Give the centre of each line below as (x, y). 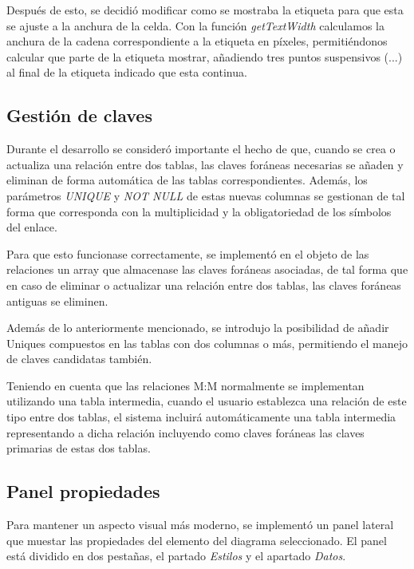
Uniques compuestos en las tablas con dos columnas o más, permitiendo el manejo (207, 343)
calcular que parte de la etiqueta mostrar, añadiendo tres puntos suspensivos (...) (205, 56)
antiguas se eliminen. (57, 300)
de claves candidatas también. (79, 359)
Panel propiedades (83, 491)
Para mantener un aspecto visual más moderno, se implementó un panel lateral (200, 525)
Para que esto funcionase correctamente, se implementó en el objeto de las (188, 253)
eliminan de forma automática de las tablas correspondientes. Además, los (187, 180)
